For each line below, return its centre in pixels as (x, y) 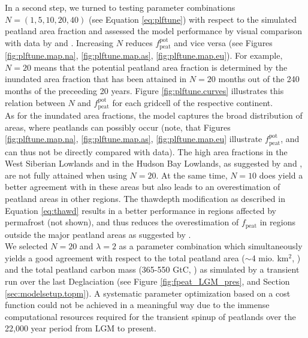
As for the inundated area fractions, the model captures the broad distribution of (154, 115)
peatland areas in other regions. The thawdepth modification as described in (145, 198)
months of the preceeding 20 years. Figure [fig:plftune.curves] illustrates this (144, 90)
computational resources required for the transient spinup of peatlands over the (150, 316)
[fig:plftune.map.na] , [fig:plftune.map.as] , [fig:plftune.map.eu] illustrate (134, 139)
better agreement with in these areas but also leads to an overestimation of (143, 187)
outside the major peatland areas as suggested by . (98, 234)
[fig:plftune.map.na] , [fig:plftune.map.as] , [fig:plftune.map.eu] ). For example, (144, 55)
